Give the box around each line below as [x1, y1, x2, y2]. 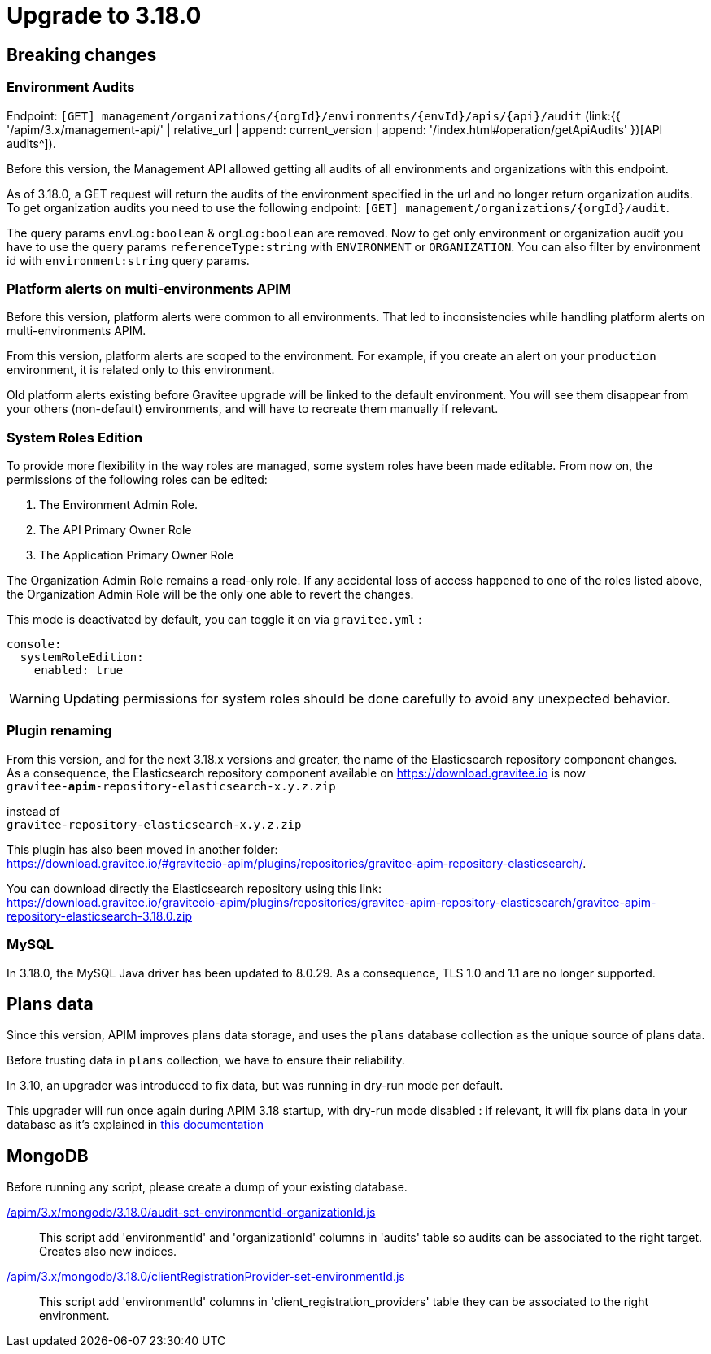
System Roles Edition [7, 429, 143, 446]
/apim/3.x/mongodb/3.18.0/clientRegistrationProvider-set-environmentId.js [7, 1269, 405, 1284]
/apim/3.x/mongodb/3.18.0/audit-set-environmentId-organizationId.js [7, 1205, 376, 1220]
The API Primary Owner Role [39, 523, 192, 538]
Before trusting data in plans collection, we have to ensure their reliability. [7, 1053, 405, 1068]
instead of [7, 803, 60, 818]
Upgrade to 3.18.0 [7, 2, 202, 29]
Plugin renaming [7, 722, 112, 739]
